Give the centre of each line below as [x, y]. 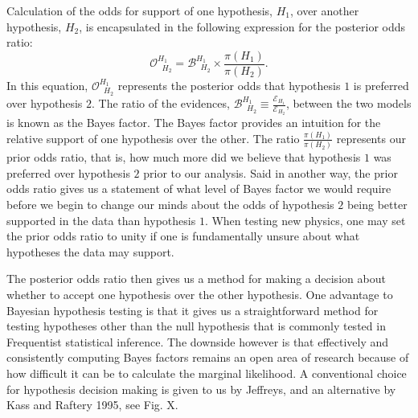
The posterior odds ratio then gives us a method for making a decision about [196, 279]
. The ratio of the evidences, [160, 103]
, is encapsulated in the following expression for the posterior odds [242, 26]
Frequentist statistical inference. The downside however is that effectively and [198, 341]
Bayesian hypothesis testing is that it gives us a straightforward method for [193, 310]
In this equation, [47, 85]
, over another [324, 10]
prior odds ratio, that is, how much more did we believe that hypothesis [184, 157]
